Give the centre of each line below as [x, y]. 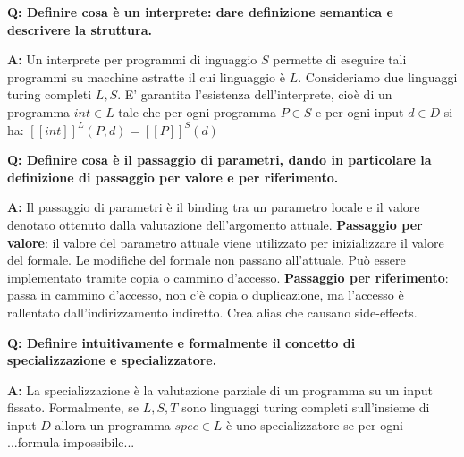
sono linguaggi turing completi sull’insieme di [306, 407]
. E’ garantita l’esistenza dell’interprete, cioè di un [255, 94]
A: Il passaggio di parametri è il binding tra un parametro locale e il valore [214, 207]
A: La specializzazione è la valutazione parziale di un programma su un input [220, 389]
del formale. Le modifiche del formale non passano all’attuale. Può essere [207, 260]
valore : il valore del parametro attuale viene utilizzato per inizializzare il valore [226, 242]
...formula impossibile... [71, 442]
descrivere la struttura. [80, 29]
